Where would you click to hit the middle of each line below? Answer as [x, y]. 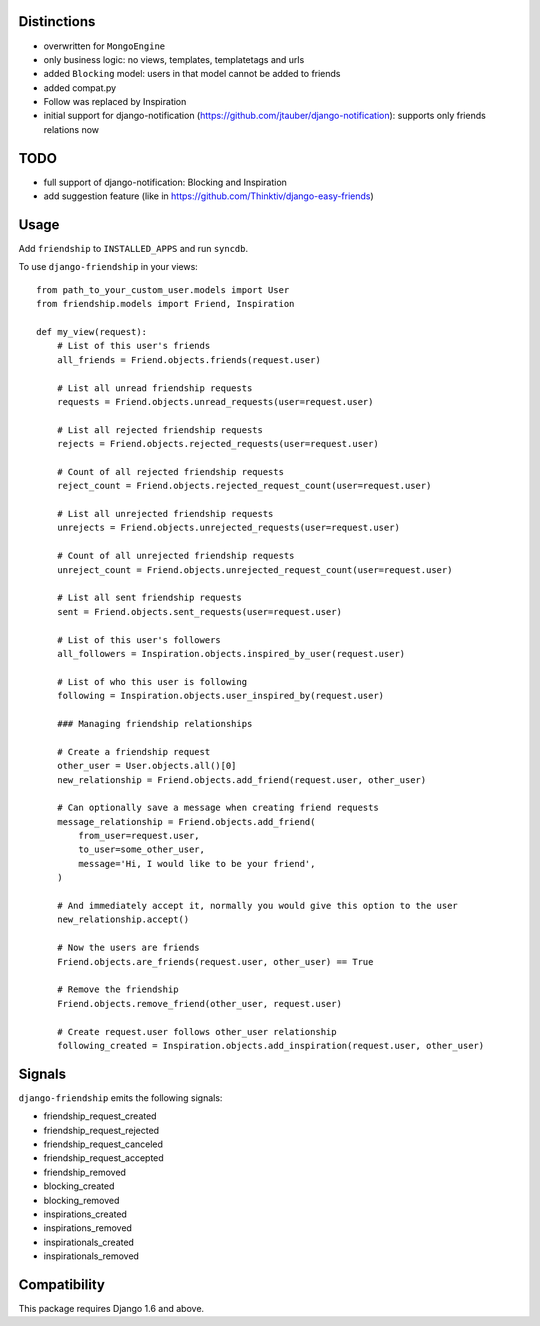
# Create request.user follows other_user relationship [196, 1031]
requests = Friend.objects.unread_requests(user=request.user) [215, 401]
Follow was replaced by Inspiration [115, 102]
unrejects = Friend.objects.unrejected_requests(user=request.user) [228, 528]
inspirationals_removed [91, 1256]
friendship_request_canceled [103, 1144]
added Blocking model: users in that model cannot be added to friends [192, 74]
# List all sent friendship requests [149, 598]
